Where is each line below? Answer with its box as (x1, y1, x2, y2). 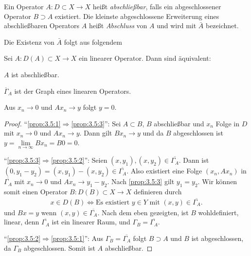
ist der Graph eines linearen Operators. (14, 85, 131, 96)
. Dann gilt (79, 128, 112, 138)
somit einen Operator (4, 186, 68, 196)
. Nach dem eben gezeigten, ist (97, 207, 189, 217)
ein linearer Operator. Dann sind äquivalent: (79, 53, 211, 63)
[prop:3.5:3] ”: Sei (71, 118, 121, 128)
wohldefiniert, (198, 207, 239, 217)
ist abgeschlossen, (191, 233, 244, 243)
